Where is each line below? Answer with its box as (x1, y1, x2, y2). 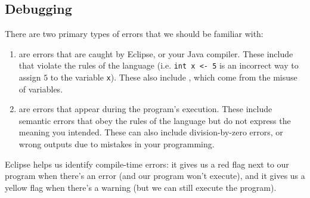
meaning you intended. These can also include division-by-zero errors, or (18, 126, 283, 138)
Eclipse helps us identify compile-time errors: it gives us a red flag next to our (5, 157, 289, 170)
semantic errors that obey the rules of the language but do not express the (18, 114, 291, 126)
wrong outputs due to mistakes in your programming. (18, 138, 215, 150)
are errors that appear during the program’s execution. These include (18, 103, 272, 115)
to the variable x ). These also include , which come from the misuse (50, 71, 297, 83)
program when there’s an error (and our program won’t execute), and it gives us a (5, 169, 305, 182)
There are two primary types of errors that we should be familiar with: (5, 27, 263, 40)
